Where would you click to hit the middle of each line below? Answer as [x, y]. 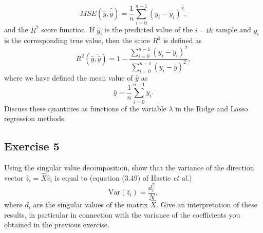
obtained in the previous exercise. [57, 225]
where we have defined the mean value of [69, 77]
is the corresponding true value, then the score [77, 40]
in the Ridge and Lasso [212, 108]
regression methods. [35, 118]
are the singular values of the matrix [90, 205]
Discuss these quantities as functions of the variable [85, 108]
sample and [233, 30]
